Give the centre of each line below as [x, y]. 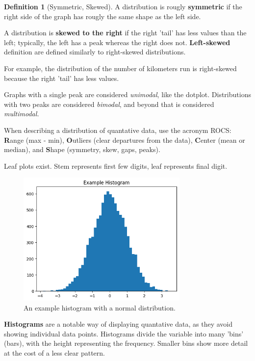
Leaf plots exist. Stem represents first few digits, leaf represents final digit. [116, 166]
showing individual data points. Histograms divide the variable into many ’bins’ [124, 333]
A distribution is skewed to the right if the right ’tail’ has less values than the [125, 33]
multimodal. [22, 114]
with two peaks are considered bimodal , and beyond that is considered [109, 104]
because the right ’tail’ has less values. [62, 78]
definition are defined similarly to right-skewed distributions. [95, 52]
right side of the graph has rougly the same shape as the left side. [102, 16]
